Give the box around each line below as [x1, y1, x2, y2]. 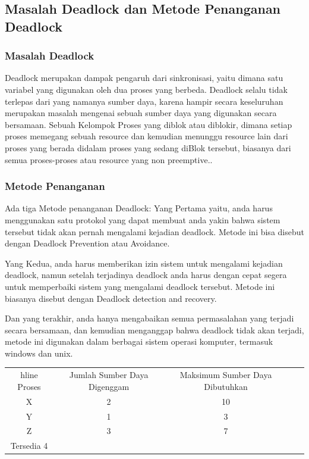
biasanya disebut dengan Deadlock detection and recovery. [5, 292, 217, 304]
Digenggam [88, 380, 130, 392]
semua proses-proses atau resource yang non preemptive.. [5, 153, 213, 166]
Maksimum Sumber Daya [179, 369, 272, 381]
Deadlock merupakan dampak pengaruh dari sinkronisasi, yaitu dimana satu [5, 71, 283, 84]
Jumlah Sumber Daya [69, 369, 149, 381]
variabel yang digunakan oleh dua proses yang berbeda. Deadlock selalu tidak [5, 83, 288, 95]
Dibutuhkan [204, 380, 248, 392]
